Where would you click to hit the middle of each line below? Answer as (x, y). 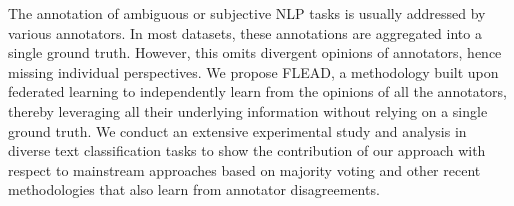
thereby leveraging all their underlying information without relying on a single (248, 110)
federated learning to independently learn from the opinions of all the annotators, (257, 91)
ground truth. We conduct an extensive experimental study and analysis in (237, 130)
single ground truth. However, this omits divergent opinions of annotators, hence (255, 52)
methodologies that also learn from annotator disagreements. (194, 189)
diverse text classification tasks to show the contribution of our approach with (247, 150)
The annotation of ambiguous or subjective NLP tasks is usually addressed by (247, 13)
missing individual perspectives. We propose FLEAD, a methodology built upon (253, 71)
